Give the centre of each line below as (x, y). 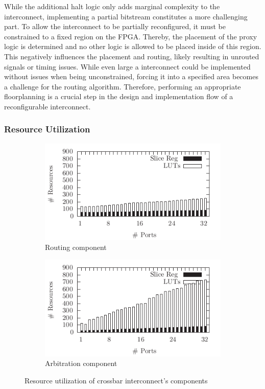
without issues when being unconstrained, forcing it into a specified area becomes (131, 76)
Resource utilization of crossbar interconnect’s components (116, 380)
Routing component (76, 247)
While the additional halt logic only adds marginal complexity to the (112, 6)
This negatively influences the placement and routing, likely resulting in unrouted (132, 56)
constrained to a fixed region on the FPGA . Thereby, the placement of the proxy (131, 36)
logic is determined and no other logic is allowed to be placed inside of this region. (133, 46)
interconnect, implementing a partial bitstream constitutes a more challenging (126, 16)
